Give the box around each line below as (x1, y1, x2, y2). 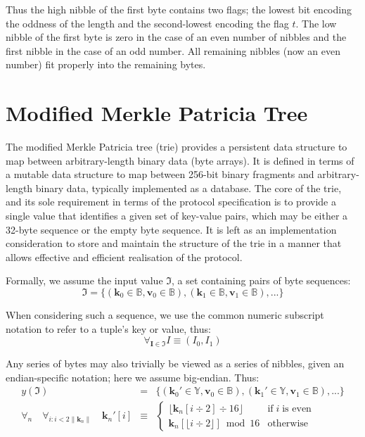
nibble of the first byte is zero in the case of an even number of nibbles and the (6, 30, 347, 44)
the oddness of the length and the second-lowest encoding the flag (6, 15, 289, 30)
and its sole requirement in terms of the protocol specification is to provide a (6, 194, 336, 209)
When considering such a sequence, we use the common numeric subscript (6, 308, 324, 322)
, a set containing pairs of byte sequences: (172, 273, 351, 288)
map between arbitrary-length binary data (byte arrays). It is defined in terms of (6, 153, 354, 167)
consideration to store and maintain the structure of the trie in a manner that (6, 236, 342, 251)
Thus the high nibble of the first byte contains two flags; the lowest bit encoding (6, 2, 352, 16)
